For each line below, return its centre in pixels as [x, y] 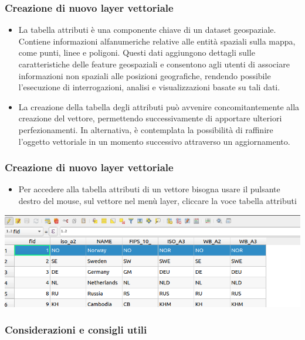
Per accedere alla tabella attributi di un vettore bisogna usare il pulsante [149, 189]
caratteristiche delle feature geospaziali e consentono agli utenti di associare [154, 64]
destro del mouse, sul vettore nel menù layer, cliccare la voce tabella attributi [157, 200]
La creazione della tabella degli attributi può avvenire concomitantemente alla [159, 106]
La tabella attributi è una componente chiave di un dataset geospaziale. [147, 30]
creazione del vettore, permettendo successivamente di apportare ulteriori [150, 118]
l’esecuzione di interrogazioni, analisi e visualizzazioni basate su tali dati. [149, 87]
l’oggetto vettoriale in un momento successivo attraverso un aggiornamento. [154, 141]
